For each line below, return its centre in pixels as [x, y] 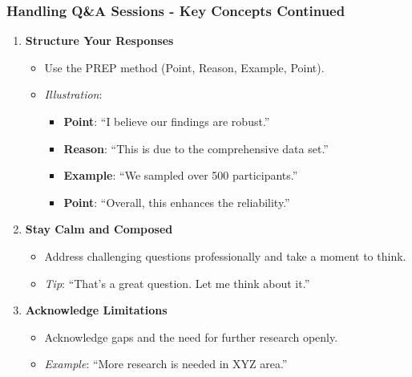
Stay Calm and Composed [99, 229]
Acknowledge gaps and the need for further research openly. [191, 336]
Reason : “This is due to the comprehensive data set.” [196, 148]
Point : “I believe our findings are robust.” [167, 121]
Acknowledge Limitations [96, 310]
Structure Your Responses [99, 41]
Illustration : [73, 94]
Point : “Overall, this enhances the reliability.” [177, 202]
